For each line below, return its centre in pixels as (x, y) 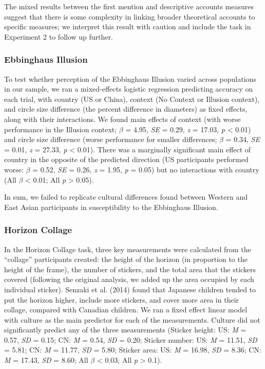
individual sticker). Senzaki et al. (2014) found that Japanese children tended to (130, 289)
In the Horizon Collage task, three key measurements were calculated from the (128, 249)
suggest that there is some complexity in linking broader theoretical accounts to (130, 16)
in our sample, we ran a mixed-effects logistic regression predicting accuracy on (129, 89)
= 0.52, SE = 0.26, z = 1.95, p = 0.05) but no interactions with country (146, 169)
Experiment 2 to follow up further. (59, 36)
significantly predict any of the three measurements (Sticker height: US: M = (125, 330)
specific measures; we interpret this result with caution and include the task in (128, 27)
